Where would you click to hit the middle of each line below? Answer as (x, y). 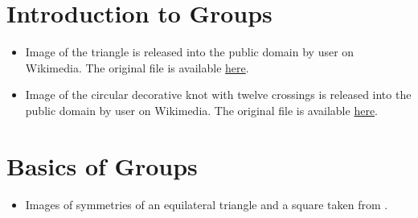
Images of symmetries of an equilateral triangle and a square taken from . (207, 204)
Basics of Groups (102, 165)
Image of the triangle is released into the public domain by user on (190, 52)
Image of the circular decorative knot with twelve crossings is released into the (218, 95)
